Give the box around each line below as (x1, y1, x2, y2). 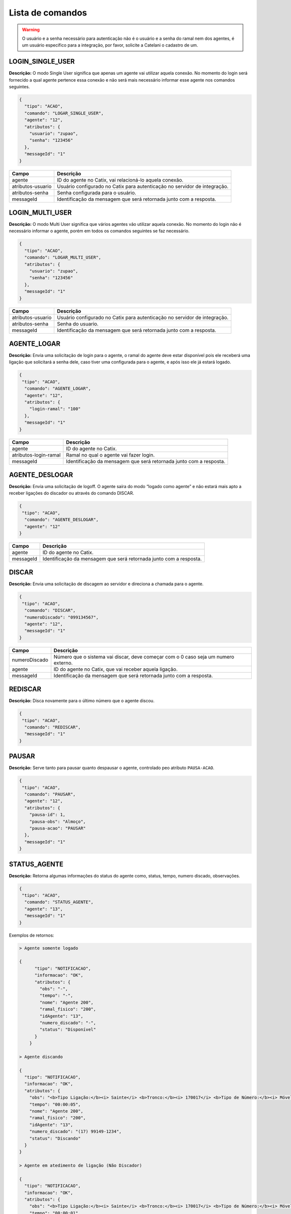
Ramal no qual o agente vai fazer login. (66, 452, 155, 458)
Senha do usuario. (57, 320, 99, 327)
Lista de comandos (9, 7, 87, 18)
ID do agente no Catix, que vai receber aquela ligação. (53, 666, 178, 673)
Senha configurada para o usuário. (57, 189, 136, 196)
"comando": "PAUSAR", (24, 792, 76, 797)
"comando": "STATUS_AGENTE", (24, 899, 94, 905)
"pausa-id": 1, (29, 812, 65, 818)
